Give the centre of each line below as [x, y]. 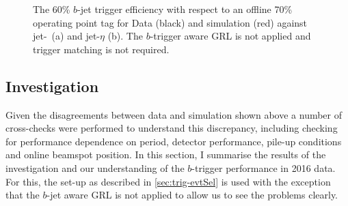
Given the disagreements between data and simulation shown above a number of [174, 114]
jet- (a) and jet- [66, 36]
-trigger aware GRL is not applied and [230, 36]
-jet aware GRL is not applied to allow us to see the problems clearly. [192, 195]
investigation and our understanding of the [95, 167]
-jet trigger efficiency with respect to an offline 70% [185, 9]
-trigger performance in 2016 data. [264, 167]
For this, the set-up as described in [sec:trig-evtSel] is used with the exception [168, 181]
